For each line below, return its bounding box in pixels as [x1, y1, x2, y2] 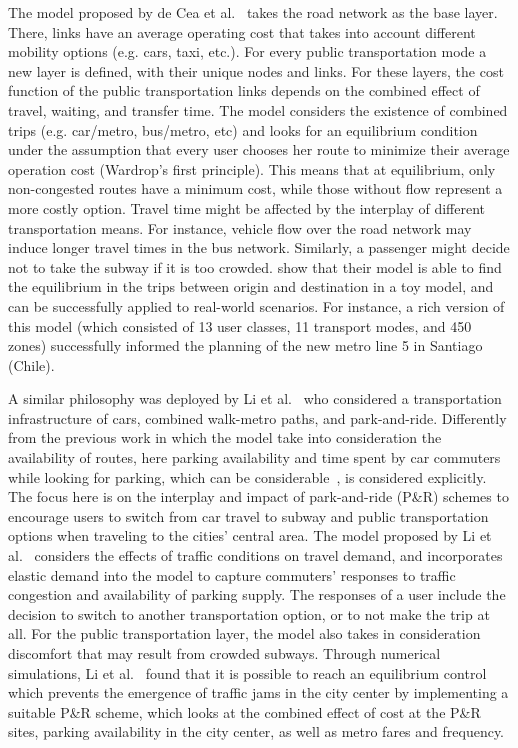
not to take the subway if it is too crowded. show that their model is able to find [8, 256, 502, 277]
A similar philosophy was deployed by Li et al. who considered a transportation [8, 388, 502, 409]
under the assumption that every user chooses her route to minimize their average [8, 139, 510, 160]
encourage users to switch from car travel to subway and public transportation [8, 505, 489, 526]
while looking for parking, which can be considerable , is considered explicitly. [8, 466, 487, 487]
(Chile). [8, 354, 55, 375]
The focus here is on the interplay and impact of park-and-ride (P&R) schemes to [8, 486, 509, 507]
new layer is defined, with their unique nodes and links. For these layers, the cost [8, 60, 504, 81]
